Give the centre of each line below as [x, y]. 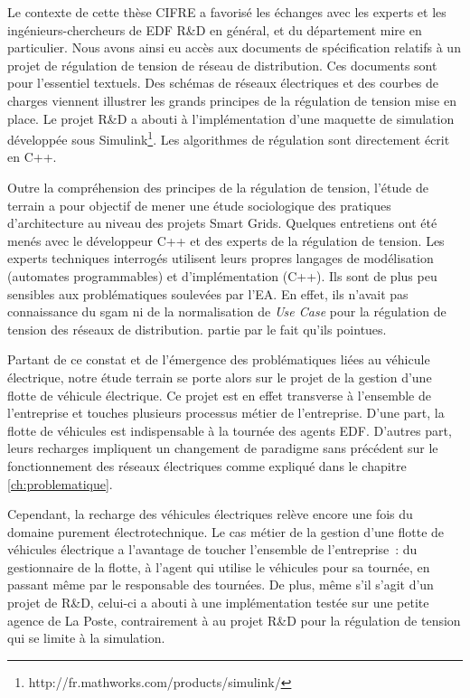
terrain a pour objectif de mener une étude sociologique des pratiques [199, 205]
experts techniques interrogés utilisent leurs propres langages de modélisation [221, 258]
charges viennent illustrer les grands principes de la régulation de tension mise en [232, 100]
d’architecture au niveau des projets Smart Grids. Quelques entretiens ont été [222, 223]
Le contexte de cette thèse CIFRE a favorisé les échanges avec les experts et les [227, 12]
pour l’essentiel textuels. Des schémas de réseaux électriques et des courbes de [223, 83]
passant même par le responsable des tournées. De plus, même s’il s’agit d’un [221, 585]
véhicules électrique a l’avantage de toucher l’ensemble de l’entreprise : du [212, 549]
